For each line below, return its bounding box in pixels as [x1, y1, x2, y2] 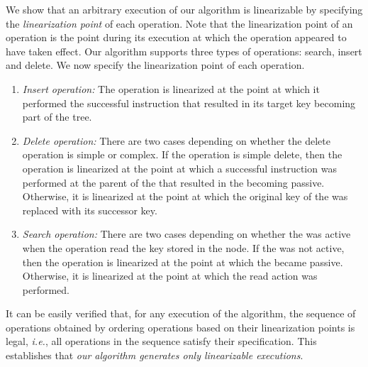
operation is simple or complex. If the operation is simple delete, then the [22, 147, 342, 162]
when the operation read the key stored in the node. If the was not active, [22, 240, 345, 255]
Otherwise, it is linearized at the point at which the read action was [22, 268, 318, 283]
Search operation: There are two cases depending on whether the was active [22, 226, 351, 241]
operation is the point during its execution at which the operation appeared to [6, 30, 347, 45]
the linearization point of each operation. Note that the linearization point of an [6, 16, 353, 31]
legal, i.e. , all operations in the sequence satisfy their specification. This [6, 334, 317, 349]
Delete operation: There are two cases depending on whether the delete [22, 133, 330, 148]
